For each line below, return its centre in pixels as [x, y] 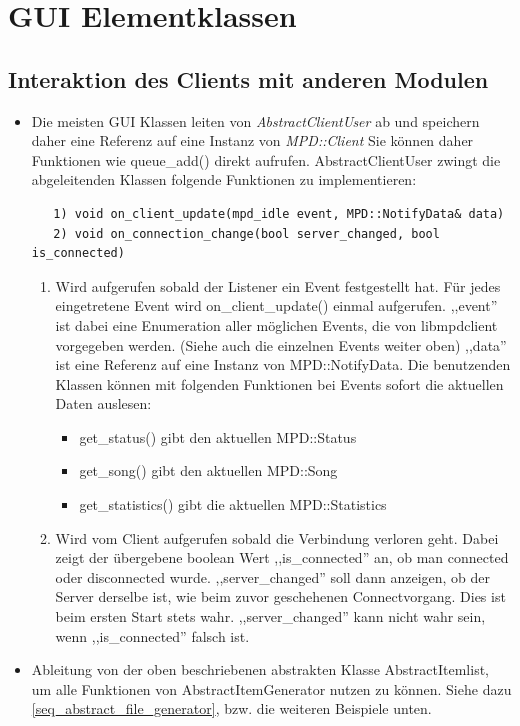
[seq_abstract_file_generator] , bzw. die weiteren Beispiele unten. [231, 708]
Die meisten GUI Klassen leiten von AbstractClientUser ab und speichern [255, 120]
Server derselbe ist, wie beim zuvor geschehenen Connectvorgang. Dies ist [280, 596]
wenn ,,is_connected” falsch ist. [152, 635]
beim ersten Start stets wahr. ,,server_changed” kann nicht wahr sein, [270, 616]
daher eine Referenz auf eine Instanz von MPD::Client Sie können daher [252, 140]
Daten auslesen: [103, 403]
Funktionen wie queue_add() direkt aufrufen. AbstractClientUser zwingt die [266, 159]
